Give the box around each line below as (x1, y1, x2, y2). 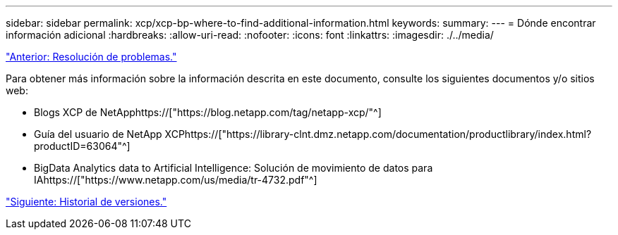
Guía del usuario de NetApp (34, 128, 162, 140)
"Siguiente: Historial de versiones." (6, 196, 167, 208)
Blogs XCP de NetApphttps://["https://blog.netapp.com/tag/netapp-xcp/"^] (34, 106, 382, 118)
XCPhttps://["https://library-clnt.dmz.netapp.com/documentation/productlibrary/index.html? (164, 128, 592, 140)
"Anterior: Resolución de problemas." (6, 51, 177, 63)
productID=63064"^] (34, 140, 131, 152)
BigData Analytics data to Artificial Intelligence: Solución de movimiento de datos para (34, 162, 433, 174)
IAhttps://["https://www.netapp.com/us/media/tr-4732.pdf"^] (34, 174, 317, 186)
